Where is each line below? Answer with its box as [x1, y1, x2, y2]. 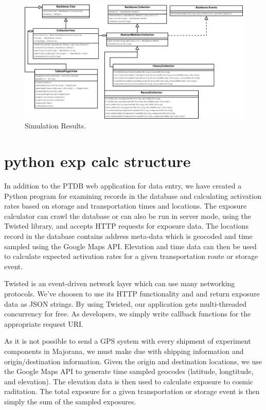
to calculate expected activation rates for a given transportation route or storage [4, 251, 258, 262]
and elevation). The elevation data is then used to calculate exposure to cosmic [4, 376, 254, 386]
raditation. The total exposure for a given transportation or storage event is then [4, 386, 260, 397]
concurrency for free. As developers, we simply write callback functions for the [4, 308, 251, 319]
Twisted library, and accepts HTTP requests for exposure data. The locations [4, 220, 249, 231]
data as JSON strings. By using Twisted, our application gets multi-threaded [4, 298, 247, 309]
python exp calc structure [4, 151, 191, 172]
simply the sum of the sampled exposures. [4, 396, 136, 406]
